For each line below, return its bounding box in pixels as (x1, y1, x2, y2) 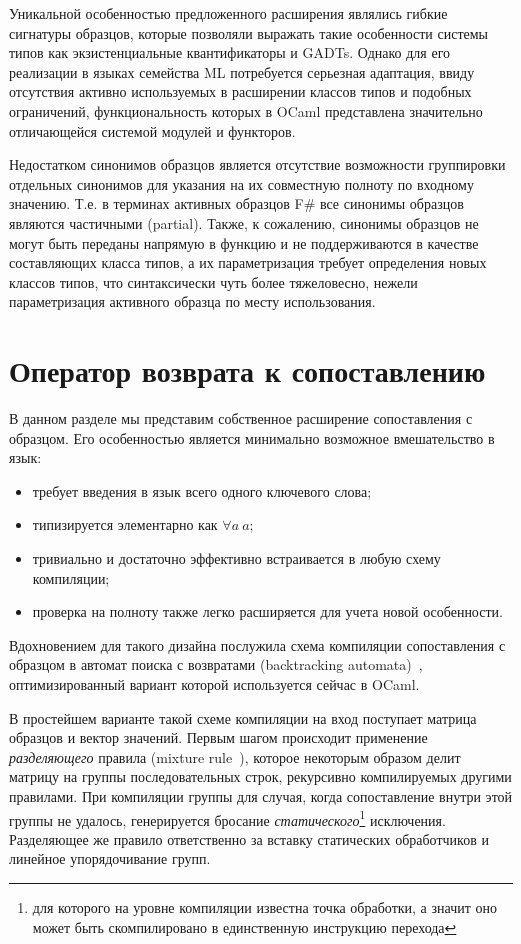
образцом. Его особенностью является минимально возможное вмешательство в (9, 427, 495, 448)
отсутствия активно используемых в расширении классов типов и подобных (9, 81, 472, 102)
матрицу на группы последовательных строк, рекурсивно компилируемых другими (9, 766, 512, 787)
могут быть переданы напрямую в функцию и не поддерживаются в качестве (9, 232, 479, 253)
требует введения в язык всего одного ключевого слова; (32, 480, 372, 501)
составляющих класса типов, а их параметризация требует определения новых (9, 252, 487, 273)
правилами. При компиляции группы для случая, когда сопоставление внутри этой (9, 785, 513, 806)
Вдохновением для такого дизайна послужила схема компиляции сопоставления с (9, 634, 506, 655)
